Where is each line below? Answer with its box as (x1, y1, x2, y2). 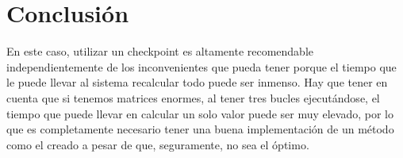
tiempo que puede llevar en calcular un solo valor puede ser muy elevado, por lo (6, 105, 393, 121)
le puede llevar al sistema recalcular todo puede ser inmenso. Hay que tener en (6, 74, 388, 91)
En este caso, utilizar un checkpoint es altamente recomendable (6, 43, 314, 60)
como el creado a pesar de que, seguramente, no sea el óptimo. (6, 136, 309, 152)
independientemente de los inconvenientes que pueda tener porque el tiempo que (6, 58, 397, 75)
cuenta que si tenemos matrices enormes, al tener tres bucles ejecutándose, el (6, 89, 380, 106)
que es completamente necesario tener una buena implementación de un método (6, 121, 394, 137)
